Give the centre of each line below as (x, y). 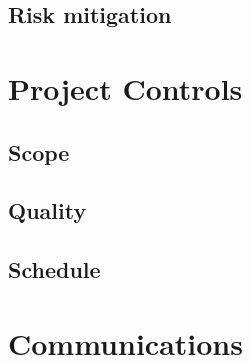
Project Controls (125, 87)
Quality (47, 210)
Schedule (54, 269)
